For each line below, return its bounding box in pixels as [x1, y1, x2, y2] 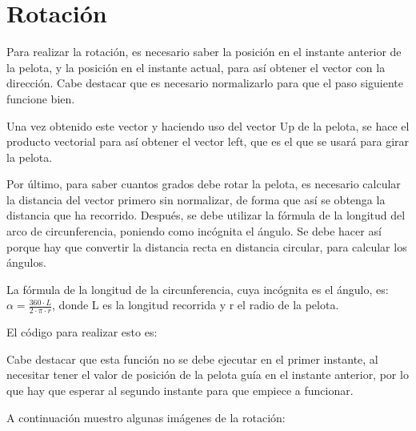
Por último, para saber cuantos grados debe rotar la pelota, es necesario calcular [6, 175, 401, 192]
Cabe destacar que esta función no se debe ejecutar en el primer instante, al [6, 350, 378, 367]
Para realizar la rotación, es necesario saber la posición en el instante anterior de [6, 43, 402, 60]
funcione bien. [6, 90, 75, 107]
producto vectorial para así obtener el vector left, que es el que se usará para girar [6, 133, 410, 150]
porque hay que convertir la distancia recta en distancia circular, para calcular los [6, 238, 407, 255]
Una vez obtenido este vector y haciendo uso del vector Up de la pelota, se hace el [6, 117, 410, 134]
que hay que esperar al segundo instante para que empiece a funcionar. [6, 382, 354, 399]
